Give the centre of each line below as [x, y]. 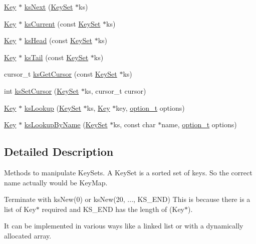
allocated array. [28, 235]
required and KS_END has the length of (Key [113, 209]
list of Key [20, 209]
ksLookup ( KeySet [53, 107]
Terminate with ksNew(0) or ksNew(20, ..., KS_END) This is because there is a [127, 199]
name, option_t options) [199, 125]
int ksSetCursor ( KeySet [42, 90]
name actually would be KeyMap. [56, 182]
